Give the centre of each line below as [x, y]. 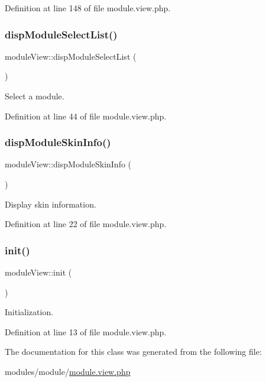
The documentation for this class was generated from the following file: [133, 352]
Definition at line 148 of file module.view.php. [88, 8]
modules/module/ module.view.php [68, 371]
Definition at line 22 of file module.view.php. [86, 224]
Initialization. [29, 312]
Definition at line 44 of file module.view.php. [86, 116]
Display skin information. [51, 204]
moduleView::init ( [38, 272]
